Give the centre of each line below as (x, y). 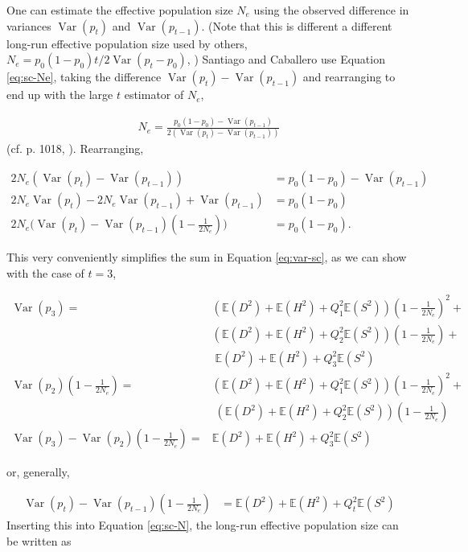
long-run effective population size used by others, (127, 43)
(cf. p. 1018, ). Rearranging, (75, 148)
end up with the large (60, 95)
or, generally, (38, 471)
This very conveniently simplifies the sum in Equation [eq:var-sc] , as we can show (207, 257)
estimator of (154, 95)
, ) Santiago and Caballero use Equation (286, 59)
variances (29, 25)
